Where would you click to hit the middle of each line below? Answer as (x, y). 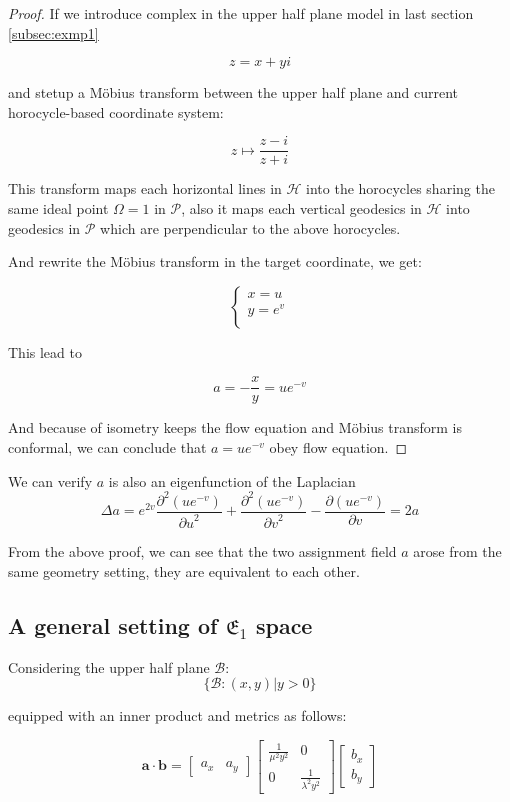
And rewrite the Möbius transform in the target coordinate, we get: (215, 261)
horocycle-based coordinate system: (116, 111)
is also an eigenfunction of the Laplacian (232, 480)
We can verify (50, 480)
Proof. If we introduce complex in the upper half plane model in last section (241, 13)
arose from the (457, 551)
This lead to (45, 351)
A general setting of (113, 624)
